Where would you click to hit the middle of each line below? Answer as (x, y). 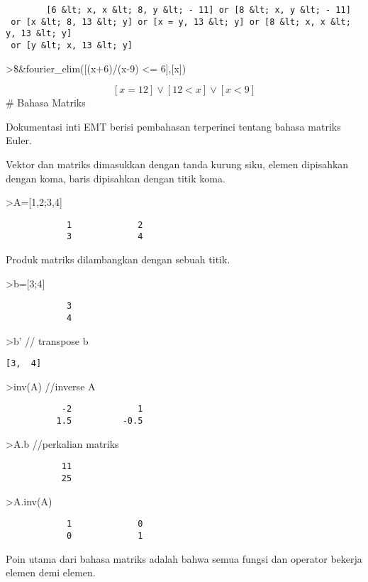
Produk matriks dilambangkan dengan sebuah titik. (118, 259)
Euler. (19, 140)
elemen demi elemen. (51, 572)
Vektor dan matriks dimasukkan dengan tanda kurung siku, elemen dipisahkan (177, 164)
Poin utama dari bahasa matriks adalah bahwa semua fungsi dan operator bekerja (184, 558)
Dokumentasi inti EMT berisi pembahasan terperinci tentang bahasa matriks (173, 126)
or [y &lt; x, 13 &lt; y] (72, 45)
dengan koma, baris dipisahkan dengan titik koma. (116, 178)
